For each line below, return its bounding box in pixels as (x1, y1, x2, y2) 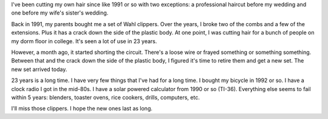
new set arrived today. (11, 66, 67, 73)
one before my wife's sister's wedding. (11, 9, 109, 16)
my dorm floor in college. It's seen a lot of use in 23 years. (11, 37, 157, 45)
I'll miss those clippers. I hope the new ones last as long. (11, 105, 153, 112)
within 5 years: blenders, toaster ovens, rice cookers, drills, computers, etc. (11, 93, 200, 101)
